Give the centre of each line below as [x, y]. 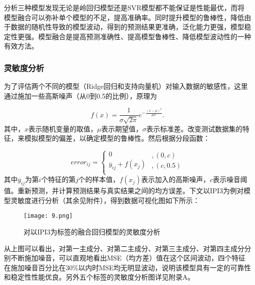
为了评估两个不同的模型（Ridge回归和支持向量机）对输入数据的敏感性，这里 [126, 86]
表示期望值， [122, 128]
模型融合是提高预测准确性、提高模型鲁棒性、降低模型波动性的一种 [144, 36]
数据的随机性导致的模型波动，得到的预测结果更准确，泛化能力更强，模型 [127, 27]
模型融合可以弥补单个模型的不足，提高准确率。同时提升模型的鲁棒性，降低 [124, 17]
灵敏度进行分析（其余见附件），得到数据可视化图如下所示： [105, 200]
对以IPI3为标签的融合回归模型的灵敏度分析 [92, 232]
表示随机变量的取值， [63, 128]
